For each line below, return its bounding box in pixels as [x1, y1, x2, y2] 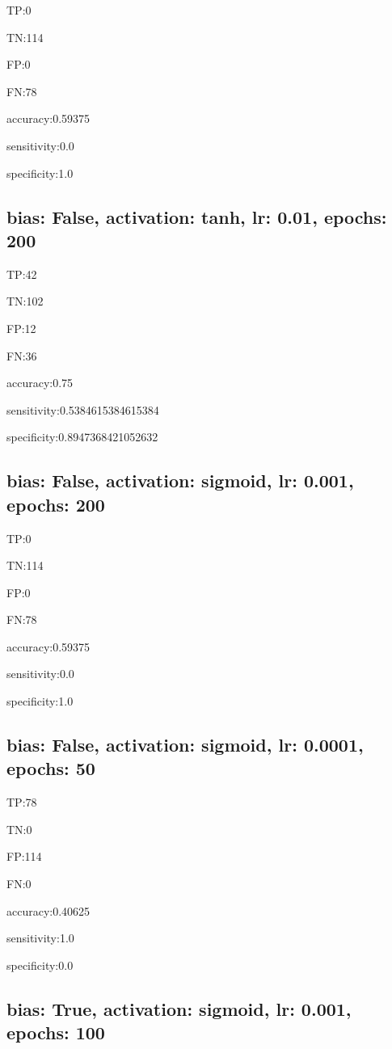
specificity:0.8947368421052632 [6, 428, 158, 445]
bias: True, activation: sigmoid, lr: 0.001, [6, 996, 352, 1021]
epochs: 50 [6, 756, 95, 781]
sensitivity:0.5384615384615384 [6, 401, 159, 418]
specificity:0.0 [6, 956, 74, 973]
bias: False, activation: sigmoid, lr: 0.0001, [6, 732, 364, 757]
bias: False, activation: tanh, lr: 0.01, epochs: [6, 204, 387, 229]
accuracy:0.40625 [6, 902, 91, 919]
